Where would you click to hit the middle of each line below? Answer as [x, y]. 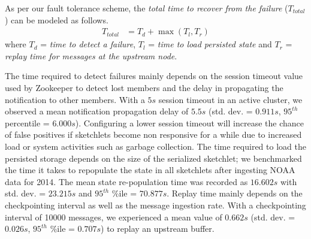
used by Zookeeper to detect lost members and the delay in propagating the [144, 87]
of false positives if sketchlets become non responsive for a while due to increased [153, 134]
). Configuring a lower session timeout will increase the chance [189, 122]
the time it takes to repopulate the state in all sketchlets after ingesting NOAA [150, 170]
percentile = [27, 122]
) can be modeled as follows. [57, 19]
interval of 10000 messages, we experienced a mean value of [114, 217]
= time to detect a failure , [88, 44]
